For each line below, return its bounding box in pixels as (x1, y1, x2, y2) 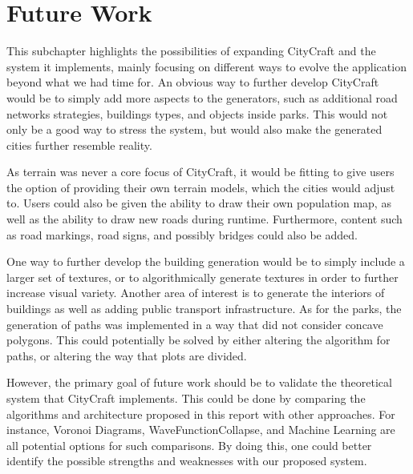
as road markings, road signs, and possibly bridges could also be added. (6, 226, 358, 243)
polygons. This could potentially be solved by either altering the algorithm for (6, 331, 391, 348)
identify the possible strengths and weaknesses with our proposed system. (6, 452, 367, 469)
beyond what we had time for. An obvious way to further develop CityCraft (6, 74, 379, 90)
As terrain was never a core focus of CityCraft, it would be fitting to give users (6, 163, 395, 180)
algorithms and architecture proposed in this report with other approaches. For (6, 405, 395, 422)
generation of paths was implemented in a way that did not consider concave (6, 315, 383, 332)
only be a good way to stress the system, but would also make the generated (6, 121, 383, 138)
